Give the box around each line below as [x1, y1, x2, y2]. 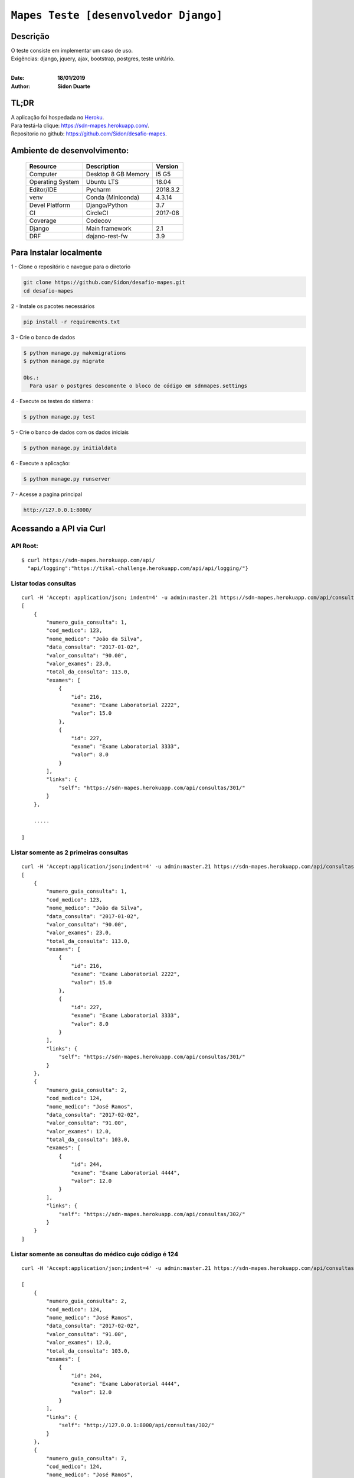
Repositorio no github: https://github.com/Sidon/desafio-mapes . [11, 130, 168, 137]
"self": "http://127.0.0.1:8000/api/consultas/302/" [58, 1422, 215, 1429]
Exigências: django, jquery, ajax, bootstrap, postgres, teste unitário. [11, 55, 175, 62]
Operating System [29, 177, 80, 186]
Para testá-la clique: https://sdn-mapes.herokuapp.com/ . [11, 122, 150, 129]
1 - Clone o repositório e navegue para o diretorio [11, 263, 131, 270]
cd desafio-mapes [23, 287, 74, 294]
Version [156, 162, 179, 170]
